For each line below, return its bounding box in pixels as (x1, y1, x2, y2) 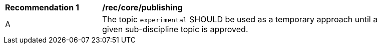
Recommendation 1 (5, 2, 79, 12)
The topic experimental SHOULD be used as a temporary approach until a (102, 14, 378, 24)
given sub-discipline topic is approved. (102, 24, 248, 34)
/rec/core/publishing (102, 2, 183, 12)
